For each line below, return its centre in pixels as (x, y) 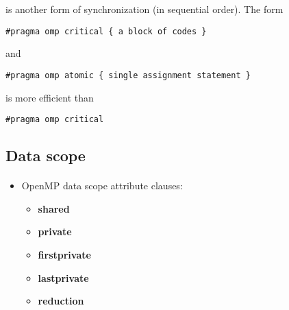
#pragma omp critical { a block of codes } (106, 31)
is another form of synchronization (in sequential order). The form (144, 9)
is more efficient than (50, 97)
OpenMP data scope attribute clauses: (102, 186)
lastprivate (63, 277)
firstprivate (64, 254)
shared (54, 208)
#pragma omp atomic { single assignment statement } (128, 75)
